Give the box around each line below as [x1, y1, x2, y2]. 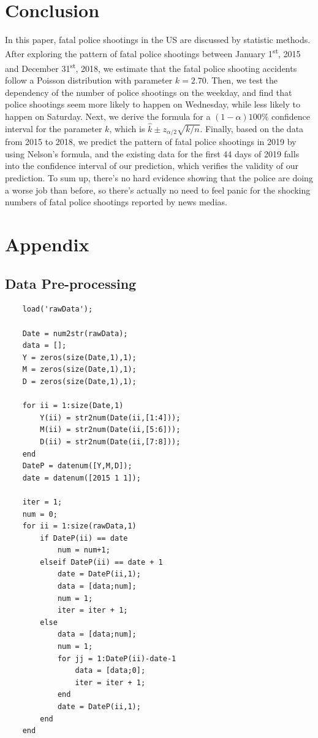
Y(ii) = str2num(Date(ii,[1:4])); [40, 413, 181, 422]
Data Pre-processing [5, 273, 137, 292]
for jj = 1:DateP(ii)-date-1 [57, 654, 176, 663]
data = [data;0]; [75, 666, 146, 675]
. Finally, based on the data [200, 122, 304, 135]
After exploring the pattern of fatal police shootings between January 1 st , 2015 [5, 45, 301, 60]
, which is [109, 122, 145, 135]
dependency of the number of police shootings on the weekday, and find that [5, 85, 292, 98]
